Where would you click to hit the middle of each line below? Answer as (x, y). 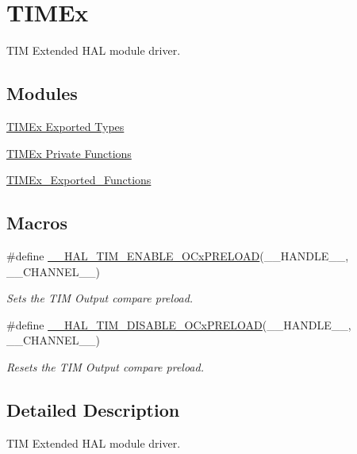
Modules (42, 93)
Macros (37, 223)
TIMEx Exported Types (65, 126)
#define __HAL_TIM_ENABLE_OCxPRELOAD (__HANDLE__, (178, 255)
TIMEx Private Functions (69, 153)
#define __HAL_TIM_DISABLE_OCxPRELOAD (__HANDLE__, (179, 324)
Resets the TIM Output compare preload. (105, 366)
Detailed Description (93, 409)
